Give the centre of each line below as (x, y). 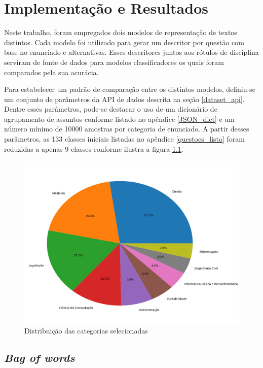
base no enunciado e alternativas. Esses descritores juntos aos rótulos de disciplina (131, 52)
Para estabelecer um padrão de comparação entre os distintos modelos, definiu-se (130, 89)
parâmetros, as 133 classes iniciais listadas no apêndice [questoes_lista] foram (124, 139)
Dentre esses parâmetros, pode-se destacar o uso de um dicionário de (111, 109)
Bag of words (40, 358)
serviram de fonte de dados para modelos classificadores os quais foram (114, 62)
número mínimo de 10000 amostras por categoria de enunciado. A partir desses (127, 129)
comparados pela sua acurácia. (51, 72)
